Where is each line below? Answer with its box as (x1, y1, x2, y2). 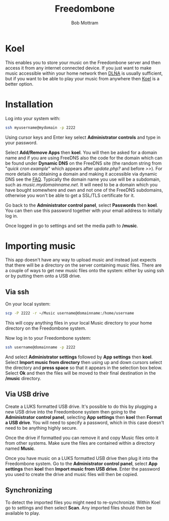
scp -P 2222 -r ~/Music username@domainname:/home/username (5, 311, 135, 316)
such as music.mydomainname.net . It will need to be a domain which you (5, 181, 158, 187)
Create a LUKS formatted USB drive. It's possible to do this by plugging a (5, 403, 157, 409)
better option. (5, 81, 34, 87)
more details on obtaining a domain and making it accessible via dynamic (5, 171, 157, 177)
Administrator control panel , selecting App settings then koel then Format (5, 414, 162, 420)
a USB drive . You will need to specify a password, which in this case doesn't (5, 420, 164, 426)
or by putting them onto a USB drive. (5, 273, 82, 279)
